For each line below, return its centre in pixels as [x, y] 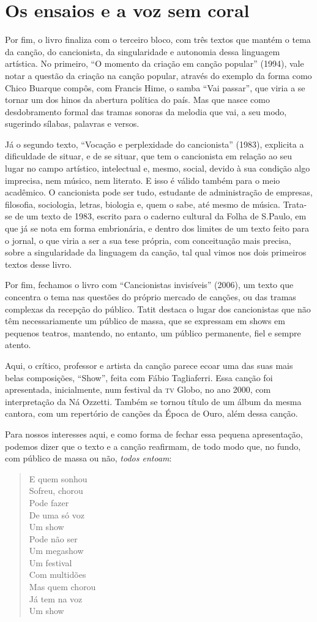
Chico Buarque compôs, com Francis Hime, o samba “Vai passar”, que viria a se [155, 87]
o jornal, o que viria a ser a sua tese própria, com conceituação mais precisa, [148, 240]
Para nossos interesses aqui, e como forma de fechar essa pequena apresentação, [154, 434]
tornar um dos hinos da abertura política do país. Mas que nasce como [137, 100]
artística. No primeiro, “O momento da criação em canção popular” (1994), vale [155, 63]
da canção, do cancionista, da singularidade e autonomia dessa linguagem [143, 51]
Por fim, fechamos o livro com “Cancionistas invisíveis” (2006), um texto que [149, 285]
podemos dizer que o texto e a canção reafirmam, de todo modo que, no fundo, [153, 446]
